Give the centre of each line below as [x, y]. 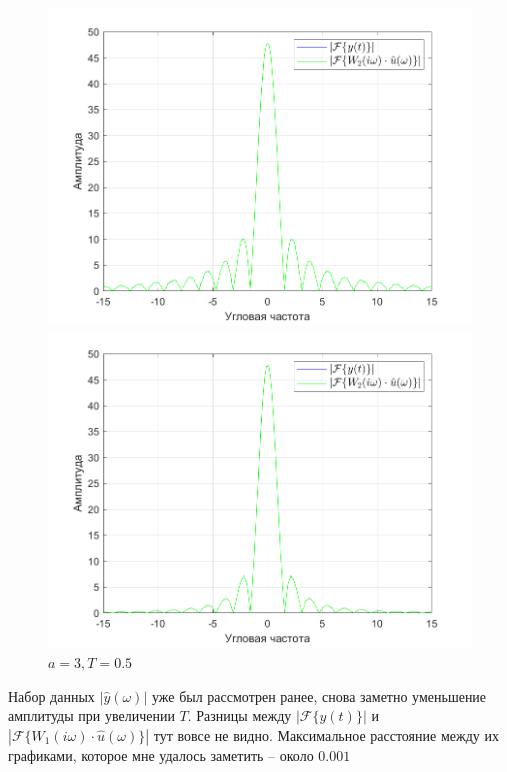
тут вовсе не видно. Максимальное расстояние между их [326, 734]
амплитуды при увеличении [91, 715]
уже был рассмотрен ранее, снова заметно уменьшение [319, 695]
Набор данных [51, 695]
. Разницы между [239, 715]
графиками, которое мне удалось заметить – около [161, 754]
